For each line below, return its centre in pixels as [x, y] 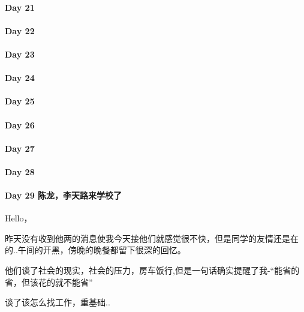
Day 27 [20, 148]
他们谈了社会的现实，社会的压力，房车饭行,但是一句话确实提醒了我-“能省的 [152, 270]
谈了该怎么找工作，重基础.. [58, 302]
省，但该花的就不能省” [49, 282]
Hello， [19, 218]
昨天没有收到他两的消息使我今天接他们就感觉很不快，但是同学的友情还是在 [152, 238]
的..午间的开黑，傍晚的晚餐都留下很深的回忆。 [95, 250]
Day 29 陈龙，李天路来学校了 [64, 195]
